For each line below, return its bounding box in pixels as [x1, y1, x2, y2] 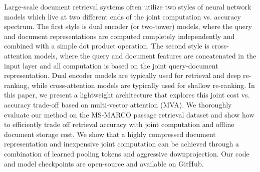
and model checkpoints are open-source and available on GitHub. [4, 158, 204, 168]
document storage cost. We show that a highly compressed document [4, 128, 216, 139]
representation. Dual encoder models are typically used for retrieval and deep [4, 70, 241, 80]
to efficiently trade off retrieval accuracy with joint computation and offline [4, 119, 234, 129]
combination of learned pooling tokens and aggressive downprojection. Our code [4, 148, 249, 158]
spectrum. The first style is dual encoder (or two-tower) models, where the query [4, 21, 252, 31]
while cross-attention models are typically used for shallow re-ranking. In [31, 79, 255, 90]
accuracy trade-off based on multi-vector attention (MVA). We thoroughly [4, 99, 232, 109]
